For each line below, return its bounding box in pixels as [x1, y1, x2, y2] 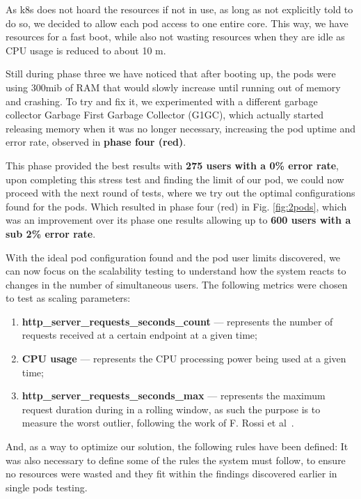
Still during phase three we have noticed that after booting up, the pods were [6, 66, 336, 81]
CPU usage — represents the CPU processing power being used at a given [22, 351, 346, 366]
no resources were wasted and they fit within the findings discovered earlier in [6, 466, 337, 481]
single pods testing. [6, 479, 88, 494]
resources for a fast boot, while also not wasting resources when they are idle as [6, 29, 345, 44]
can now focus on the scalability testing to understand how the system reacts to [6, 263, 346, 278]
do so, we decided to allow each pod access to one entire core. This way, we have [6, 15, 348, 30]
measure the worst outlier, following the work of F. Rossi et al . [22, 415, 294, 430]
